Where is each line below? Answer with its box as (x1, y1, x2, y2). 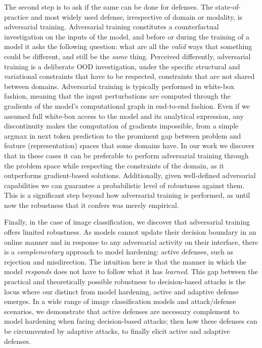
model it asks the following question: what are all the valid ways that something (4, 41, 252, 52)
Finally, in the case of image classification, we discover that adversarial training (4, 216, 250, 227)
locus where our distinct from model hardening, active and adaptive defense (4, 286, 239, 296)
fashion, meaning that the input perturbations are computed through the (4, 91, 231, 101)
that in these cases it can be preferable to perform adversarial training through (4, 150, 249, 160)
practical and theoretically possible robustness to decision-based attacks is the (4, 276, 246, 287)
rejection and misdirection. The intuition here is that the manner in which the (4, 256, 247, 267)
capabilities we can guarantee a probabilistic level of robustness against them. (4, 180, 245, 190)
